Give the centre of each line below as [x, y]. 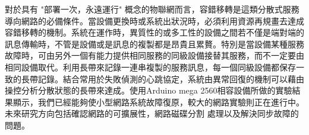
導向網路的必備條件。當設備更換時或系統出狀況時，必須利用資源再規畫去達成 [154, 20]
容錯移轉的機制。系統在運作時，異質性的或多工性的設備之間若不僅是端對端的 [154, 32]
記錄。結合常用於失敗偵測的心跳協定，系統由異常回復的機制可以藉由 [171, 78]
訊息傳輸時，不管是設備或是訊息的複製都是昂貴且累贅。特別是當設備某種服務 [154, 44]
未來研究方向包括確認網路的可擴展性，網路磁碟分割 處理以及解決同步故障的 [152, 113]
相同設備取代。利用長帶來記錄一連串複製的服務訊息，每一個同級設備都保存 [150, 67]
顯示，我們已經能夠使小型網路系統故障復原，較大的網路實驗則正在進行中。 [158, 102]
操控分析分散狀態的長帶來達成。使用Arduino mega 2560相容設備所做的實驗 [149, 90]
